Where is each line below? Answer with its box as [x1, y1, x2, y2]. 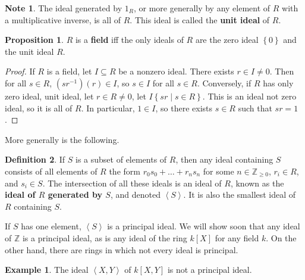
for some [203, 164, 234, 177]
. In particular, [81, 101, 135, 114]
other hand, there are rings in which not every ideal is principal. [5, 243, 238, 256]
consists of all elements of [5, 164, 98, 177]
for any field [215, 231, 259, 244]
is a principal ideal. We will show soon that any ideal [107, 220, 300, 232]
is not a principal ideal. [167, 263, 252, 276]
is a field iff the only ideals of [75, 33, 184, 46]
